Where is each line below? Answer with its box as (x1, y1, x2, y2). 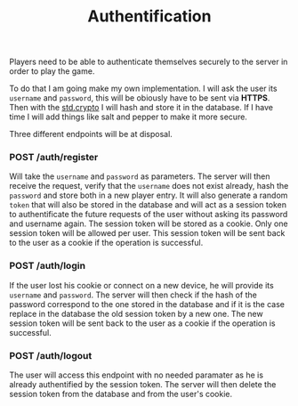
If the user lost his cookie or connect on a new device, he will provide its (9, 280, 274, 290)
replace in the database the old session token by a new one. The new (9, 308, 264, 319)
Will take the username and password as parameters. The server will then (9, 171, 270, 182)
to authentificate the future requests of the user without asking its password (9, 209, 288, 220)
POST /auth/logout (9, 349, 93, 361)
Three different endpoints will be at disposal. (9, 129, 173, 140)
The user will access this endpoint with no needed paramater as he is (9, 369, 264, 380)
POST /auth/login (9, 260, 86, 272)
